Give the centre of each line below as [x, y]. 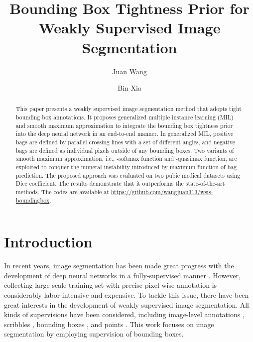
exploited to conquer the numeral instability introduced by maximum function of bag [126, 167]
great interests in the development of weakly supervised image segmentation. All [127, 304]
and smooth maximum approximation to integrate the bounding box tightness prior [124, 125]
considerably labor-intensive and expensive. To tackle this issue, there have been [126, 295]
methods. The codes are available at [62, 192]
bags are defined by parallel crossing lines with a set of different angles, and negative [125, 142]
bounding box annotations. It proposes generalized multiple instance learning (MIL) [125, 117]
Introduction [48, 242]
